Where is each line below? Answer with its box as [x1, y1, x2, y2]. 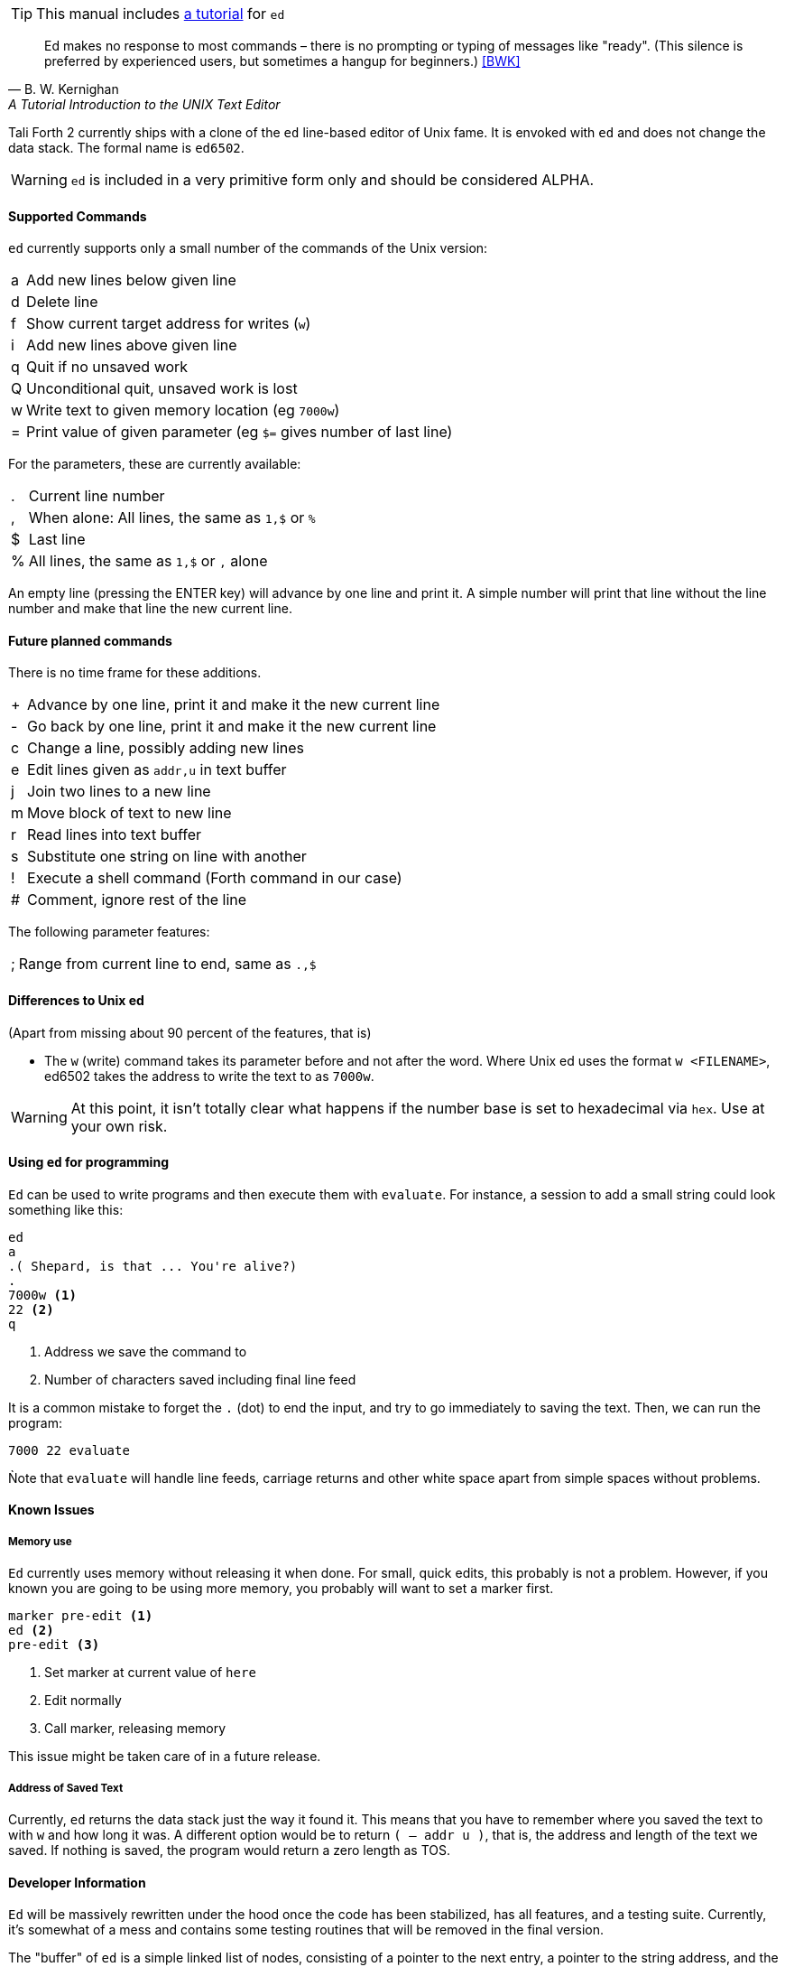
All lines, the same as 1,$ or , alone [28, 552, 268, 571]
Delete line [26, 293, 98, 312]
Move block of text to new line [27, 804, 232, 823]
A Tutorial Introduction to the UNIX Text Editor [8, 97, 281, 112]
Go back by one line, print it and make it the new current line [27, 717, 437, 736]
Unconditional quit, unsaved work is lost [26, 379, 298, 398]
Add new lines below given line [26, 271, 236, 290]
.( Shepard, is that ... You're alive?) [8, 1258, 298, 1273]
